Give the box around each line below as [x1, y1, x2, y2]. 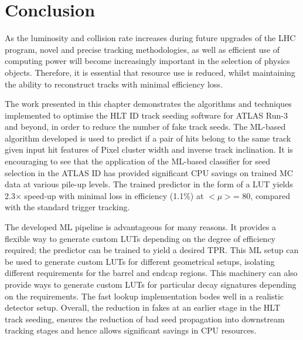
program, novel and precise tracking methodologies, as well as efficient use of [5, 43, 280, 55]
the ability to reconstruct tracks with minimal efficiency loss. [5, 78, 223, 90]
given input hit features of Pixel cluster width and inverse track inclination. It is [5, 143, 293, 156]
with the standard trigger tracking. [5, 201, 130, 213]
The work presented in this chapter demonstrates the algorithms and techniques [5, 97, 292, 110]
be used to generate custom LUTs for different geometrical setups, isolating [5, 255, 275, 267]
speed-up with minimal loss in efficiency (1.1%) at [24, 189, 204, 201]
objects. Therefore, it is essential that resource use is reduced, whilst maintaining [5, 66, 295, 78]
